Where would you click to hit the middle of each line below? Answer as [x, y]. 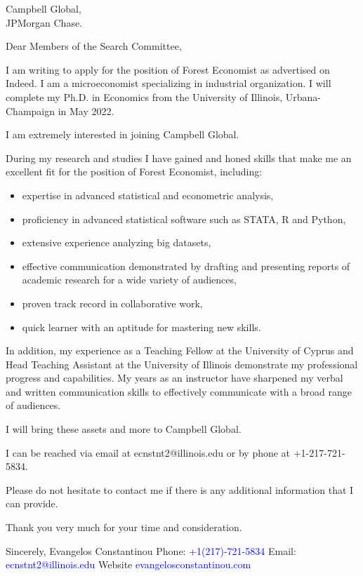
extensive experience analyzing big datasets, [117, 242]
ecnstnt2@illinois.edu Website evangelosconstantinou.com [128, 564]
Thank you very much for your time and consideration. [124, 527]
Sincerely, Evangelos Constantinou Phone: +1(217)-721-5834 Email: [151, 550]
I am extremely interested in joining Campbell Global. [123, 134]
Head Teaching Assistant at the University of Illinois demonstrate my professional [182, 364]
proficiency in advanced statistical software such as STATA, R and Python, [184, 219]
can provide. [32, 503]
